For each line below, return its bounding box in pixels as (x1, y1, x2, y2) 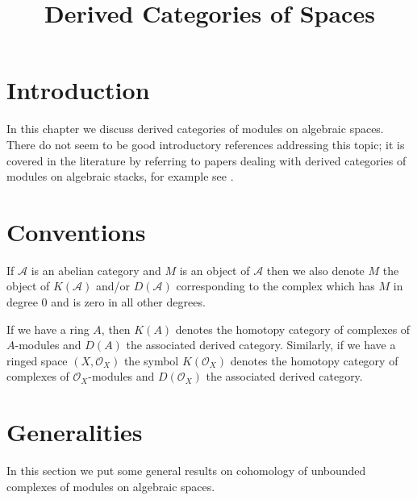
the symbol (123, 352, 179, 369)
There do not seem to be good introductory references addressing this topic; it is (6, 135, 405, 152)
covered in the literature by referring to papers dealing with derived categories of (6, 152, 407, 169)
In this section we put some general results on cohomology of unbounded (6, 462, 366, 479)
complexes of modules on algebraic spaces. (6, 477, 215, 494)
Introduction (6, 73, 150, 106)
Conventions (6, 215, 146, 248)
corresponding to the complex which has (176, 277, 375, 294)
